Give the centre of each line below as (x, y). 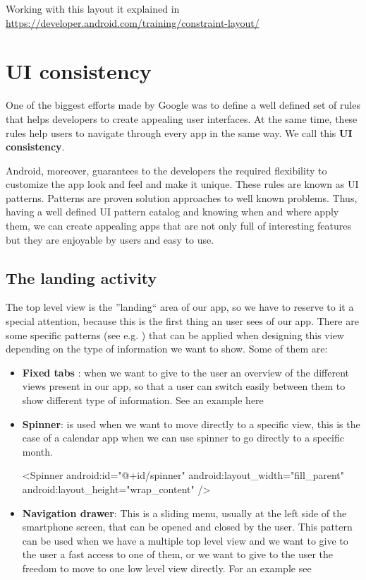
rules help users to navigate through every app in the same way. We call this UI (179, 132)
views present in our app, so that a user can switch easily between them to (184, 386)
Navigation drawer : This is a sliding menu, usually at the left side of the (184, 513)
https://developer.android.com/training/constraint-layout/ (133, 22)
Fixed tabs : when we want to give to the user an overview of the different (185, 372)
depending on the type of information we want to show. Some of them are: (167, 349)
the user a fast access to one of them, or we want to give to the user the (178, 554)
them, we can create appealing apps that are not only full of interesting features (178, 226)
